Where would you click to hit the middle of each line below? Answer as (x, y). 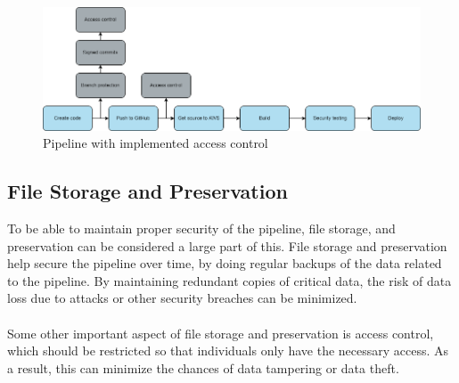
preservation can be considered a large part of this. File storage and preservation (227, 245)
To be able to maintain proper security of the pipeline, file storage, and (201, 228)
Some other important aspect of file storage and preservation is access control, (221, 333)
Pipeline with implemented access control (156, 143)
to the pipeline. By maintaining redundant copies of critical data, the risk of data (229, 280)
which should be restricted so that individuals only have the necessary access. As (228, 350)
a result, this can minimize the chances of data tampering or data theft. (203, 367)
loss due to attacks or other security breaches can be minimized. (182, 298)
